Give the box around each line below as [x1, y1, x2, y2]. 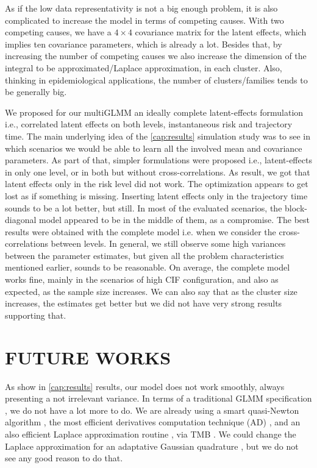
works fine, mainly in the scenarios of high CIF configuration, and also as [5, 273, 279, 286]
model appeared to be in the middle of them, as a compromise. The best [39, 213, 310, 226]
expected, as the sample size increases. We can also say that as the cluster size [5, 285, 297, 297]
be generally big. [5, 85, 67, 98]
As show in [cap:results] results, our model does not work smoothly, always [5, 380, 285, 392]
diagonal [5, 213, 37, 226]
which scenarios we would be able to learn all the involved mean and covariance [5, 141, 302, 154]
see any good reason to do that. [5, 452, 123, 464]
